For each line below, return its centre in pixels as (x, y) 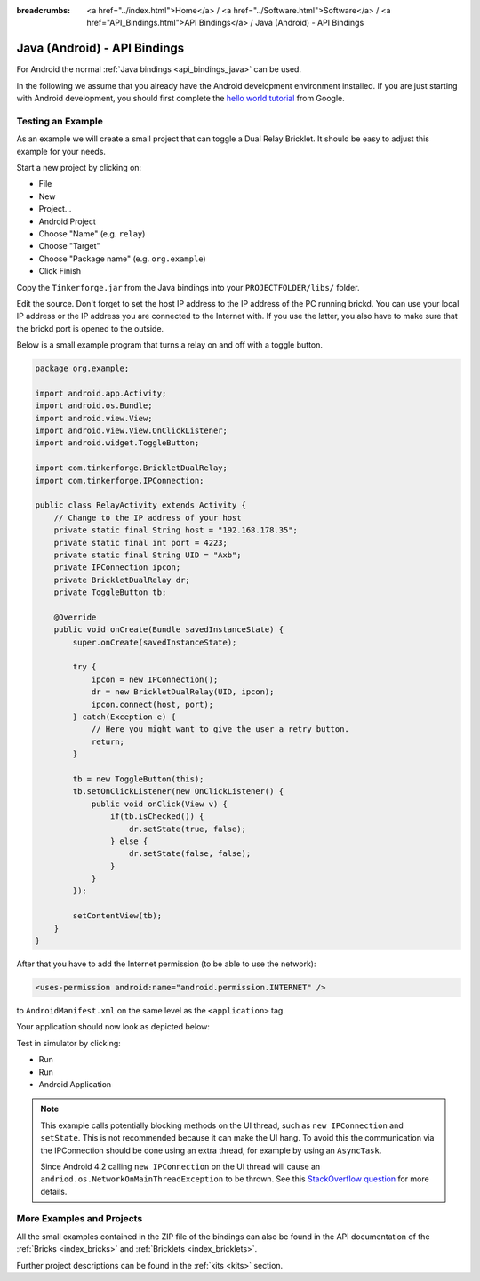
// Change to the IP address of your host (148, 517)
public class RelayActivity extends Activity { (140, 505)
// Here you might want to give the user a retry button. (220, 729)
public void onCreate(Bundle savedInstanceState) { (169, 630)
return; (108, 741)
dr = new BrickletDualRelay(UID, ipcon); (183, 692)
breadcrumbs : (44, 10)
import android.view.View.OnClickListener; (132, 431)
